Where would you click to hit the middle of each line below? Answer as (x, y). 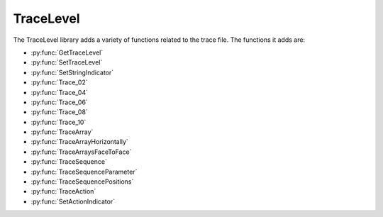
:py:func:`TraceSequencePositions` (82, 182)
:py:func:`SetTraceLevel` (67, 62)
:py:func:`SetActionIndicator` (73, 201)
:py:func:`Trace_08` (59, 112)
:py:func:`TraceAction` (63, 191)
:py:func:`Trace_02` (59, 82)
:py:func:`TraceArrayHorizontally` (80, 142)
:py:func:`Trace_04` (60, 92)
